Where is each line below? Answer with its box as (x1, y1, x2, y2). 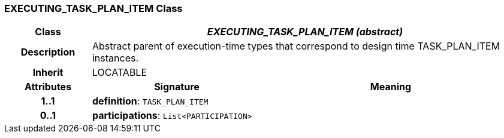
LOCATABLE (92, 66, 147, 79)
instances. (92, 52, 139, 65)
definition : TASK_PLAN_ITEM (92, 95, 209, 108)
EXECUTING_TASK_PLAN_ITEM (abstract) (207, 26, 403, 38)
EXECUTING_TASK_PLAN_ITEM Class (4, 2, 183, 14)
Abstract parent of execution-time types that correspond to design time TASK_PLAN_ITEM (92, 40, 500, 53)
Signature (154, 81, 200, 93)
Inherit (32, 66, 64, 79)
